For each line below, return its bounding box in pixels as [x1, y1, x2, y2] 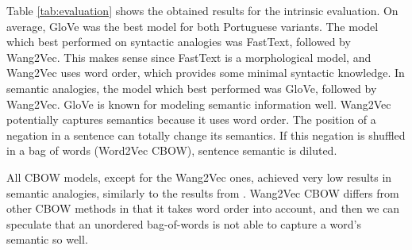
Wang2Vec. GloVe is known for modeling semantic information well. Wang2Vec [6, 95, 391, 112]
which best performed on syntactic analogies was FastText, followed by [6, 33, 351, 50]
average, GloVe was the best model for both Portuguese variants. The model [6, 17, 379, 34]
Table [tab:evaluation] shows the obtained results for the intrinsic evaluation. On [6, 2, 399, 18]
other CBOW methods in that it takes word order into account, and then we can [6, 200, 400, 217]
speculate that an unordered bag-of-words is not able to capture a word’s [6, 215, 361, 232]
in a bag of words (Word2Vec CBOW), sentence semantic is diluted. [6, 142, 337, 159]
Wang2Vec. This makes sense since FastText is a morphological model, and [6, 48, 372, 65]
